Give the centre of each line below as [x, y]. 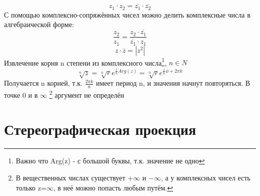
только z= [31, 187]
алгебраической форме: [39, 24]
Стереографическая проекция [100, 129]
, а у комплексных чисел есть [205, 177]
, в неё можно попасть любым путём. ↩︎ [113, 187]
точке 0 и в [21, 94]
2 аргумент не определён [87, 94]
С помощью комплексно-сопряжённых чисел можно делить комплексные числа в [127, 14]
